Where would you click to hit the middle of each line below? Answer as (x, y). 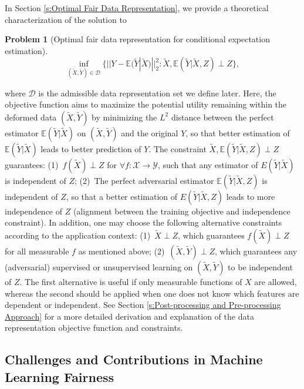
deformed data (31, 117)
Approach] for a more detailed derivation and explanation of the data (129, 316)
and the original (150, 133)
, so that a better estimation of (122, 196)
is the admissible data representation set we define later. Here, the (157, 93)
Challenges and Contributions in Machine (134, 359)
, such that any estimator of (208, 164)
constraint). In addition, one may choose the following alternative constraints (143, 222)
